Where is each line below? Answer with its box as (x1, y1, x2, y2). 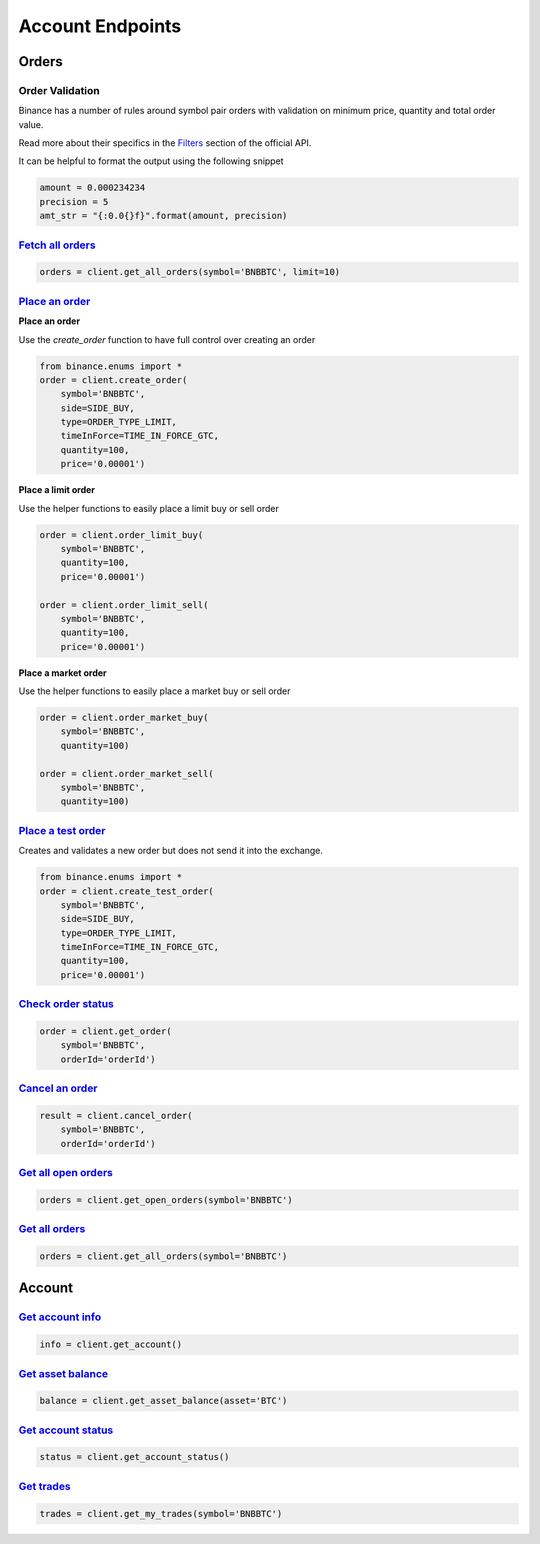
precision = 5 (39, 196, 109, 207)
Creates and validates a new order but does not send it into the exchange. (18, 845, 324, 857)
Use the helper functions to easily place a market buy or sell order (18, 685, 291, 697)
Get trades (18, 1479, 72, 1493)
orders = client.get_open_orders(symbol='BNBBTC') (39, 1194, 294, 1205)
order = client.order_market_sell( (39, 768, 214, 779)
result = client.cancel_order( (39, 1110, 194, 1121)
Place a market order (18, 666, 107, 679)
